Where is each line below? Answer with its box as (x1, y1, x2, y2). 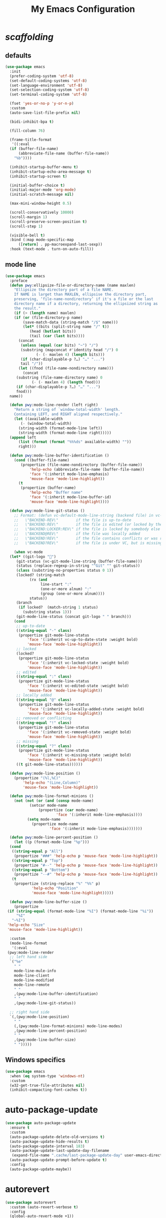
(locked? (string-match (16, 573, 65, 578)
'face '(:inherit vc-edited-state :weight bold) (27, 684, 129, 688)
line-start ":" (40, 582, 72, 587)
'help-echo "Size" (7, 922, 45, 927)
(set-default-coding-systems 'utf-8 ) (9, 78, 87, 83)
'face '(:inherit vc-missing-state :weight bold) (27, 753, 132, 758)
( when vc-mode (14, 549, 43, 554)
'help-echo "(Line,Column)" (23, 780, 81, 785)
